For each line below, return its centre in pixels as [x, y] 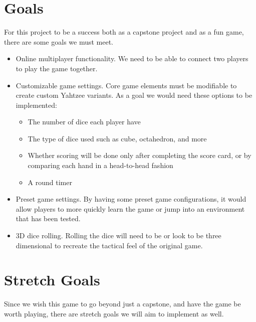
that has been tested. [48, 218]
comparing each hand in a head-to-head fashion [100, 165]
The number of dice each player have [84, 122]
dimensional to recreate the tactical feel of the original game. [109, 245]
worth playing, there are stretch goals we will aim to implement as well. [114, 313]
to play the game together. [57, 68]
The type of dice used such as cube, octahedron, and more [117, 138]
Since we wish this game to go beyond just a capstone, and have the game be [122, 304]
